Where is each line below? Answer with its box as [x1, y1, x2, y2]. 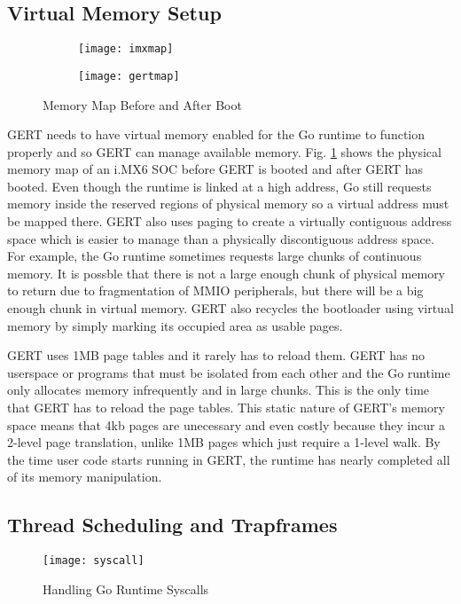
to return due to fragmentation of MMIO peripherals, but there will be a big [7, 281, 424, 300]
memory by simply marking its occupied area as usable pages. [7, 316, 343, 334]
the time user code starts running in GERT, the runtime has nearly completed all [7, 450, 450, 468]
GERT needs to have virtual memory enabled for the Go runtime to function [7, 125, 426, 144]
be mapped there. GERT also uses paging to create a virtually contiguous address [7, 212, 452, 231]
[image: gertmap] [78, 69, 180, 82]
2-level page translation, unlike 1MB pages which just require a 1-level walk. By [7, 433, 441, 451]
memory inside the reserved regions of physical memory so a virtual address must [7, 194, 449, 213]
